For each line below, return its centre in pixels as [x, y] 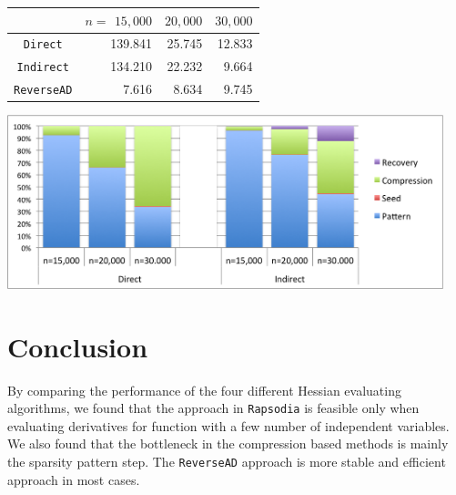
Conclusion [78, 346]
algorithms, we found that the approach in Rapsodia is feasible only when [213, 408]
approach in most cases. [74, 479]
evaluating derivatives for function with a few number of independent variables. [228, 425]
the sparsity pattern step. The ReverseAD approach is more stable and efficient [227, 461]
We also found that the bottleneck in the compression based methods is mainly [228, 443]
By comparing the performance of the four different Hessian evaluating [204, 390]
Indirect [43, 68]
